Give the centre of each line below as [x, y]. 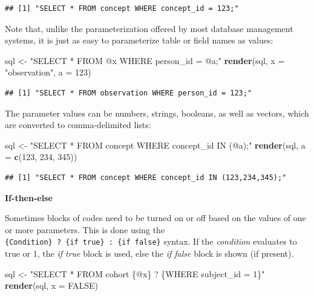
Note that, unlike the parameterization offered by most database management [149, 28]
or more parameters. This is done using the [85, 229]
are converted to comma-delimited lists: [78, 125]
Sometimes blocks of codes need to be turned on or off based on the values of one [155, 218]
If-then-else [29, 197]
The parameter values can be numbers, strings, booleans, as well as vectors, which [157, 113]
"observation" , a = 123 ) [48, 72]
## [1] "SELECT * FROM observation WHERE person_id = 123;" [129, 93]
